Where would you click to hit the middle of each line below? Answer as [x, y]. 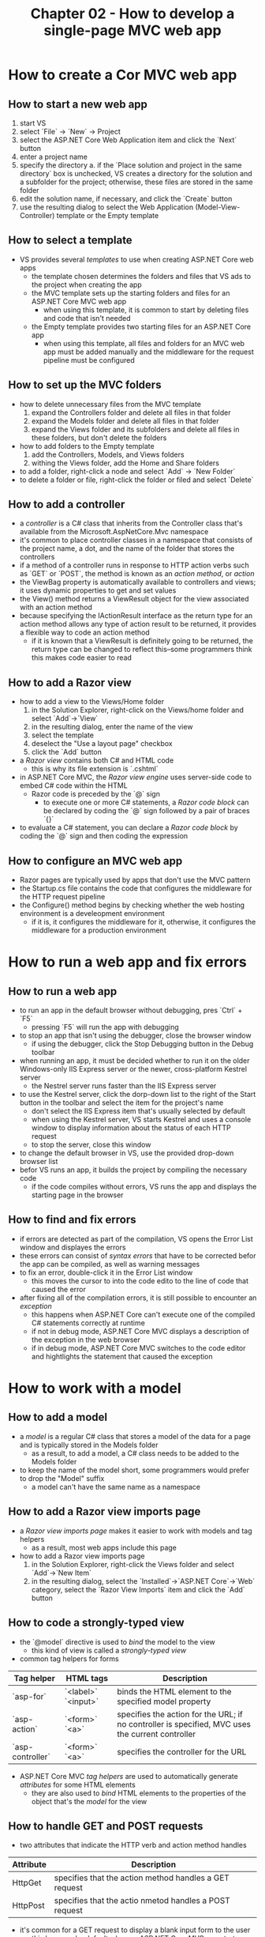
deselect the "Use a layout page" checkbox [102, 744]
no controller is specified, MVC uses [184, 1724]
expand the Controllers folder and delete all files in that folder [131, 413]
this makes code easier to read [82, 658]
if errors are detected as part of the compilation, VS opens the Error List [136, 1238]
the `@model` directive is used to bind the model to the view [117, 1641]
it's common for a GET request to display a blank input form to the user [135, 1930]
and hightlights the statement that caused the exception [122, 1356]
